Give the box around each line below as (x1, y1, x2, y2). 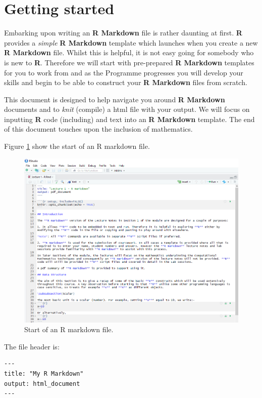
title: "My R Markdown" (4, 370, 84, 377)
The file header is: (4, 341, 60, 351)
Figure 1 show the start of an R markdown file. (4, 141, 150, 151)
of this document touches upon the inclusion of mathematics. (4, 124, 193, 134)
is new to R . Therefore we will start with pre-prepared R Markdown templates (4, 57, 254, 67)
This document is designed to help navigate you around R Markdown (4, 94, 225, 104)
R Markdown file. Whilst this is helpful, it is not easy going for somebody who (4, 47, 254, 58)
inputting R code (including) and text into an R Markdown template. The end (4, 113, 255, 124)
